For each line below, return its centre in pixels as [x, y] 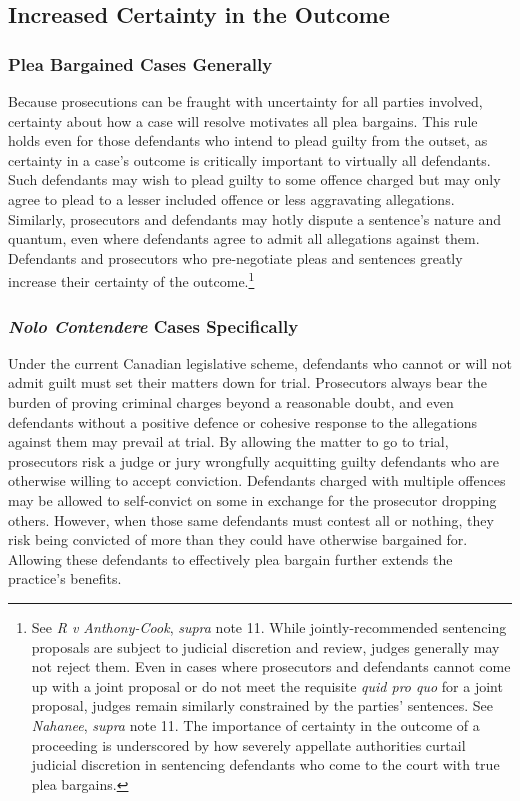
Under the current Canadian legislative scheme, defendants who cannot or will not [260, 362]
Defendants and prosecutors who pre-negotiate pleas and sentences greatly [235, 257]
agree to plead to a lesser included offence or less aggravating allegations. [231, 198]
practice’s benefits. [65, 578]
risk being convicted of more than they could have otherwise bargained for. [238, 539]
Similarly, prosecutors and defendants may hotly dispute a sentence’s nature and [254, 218]
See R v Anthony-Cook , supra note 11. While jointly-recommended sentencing [269, 626]
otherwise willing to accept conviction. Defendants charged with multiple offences [257, 480]
